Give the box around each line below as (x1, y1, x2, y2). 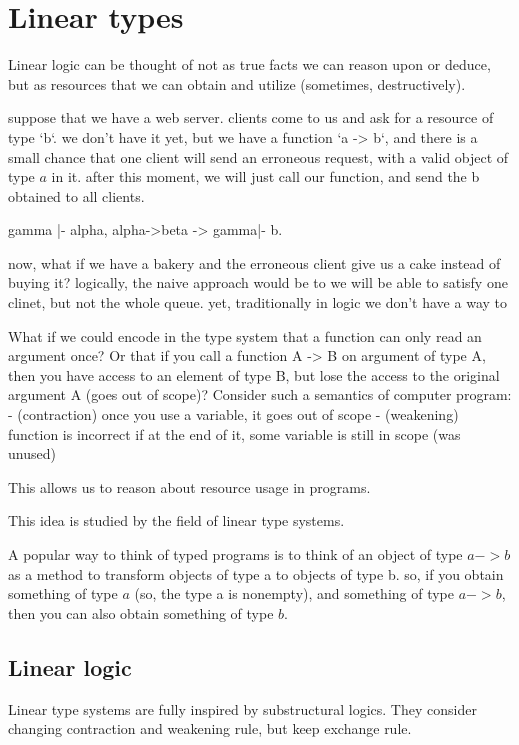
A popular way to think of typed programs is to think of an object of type (8, 544, 463, 564)
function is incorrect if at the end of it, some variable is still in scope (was (8, 423, 461, 444)
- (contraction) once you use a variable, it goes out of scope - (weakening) (8, 404, 459, 425)
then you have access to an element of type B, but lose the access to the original (8, 364, 500, 385)
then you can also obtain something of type (8, 602, 274, 623)
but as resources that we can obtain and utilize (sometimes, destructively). (8, 73, 466, 94)
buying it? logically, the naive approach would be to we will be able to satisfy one (8, 272, 508, 293)
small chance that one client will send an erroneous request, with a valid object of (8, 146, 509, 167)
